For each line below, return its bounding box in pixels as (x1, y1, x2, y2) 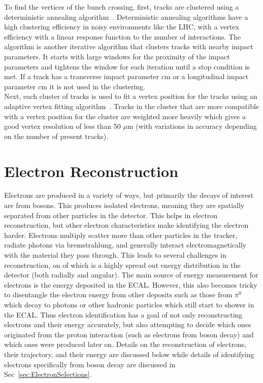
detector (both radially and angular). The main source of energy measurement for (4, 269, 258, 280)
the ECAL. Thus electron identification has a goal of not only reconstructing (4, 309, 243, 320)
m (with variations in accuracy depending (127, 121, 257, 131)
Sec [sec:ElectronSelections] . (4, 369, 92, 379)
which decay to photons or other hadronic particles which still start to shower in (4, 299, 254, 309)
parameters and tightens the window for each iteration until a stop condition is (4, 61, 250, 72)
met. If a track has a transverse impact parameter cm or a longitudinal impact (4, 71, 249, 82)
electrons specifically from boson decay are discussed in (4, 359, 176, 369)
